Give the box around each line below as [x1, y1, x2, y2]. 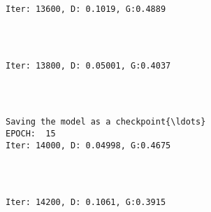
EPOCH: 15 [6, 129, 56, 139]
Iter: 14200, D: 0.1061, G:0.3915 [6, 197, 166, 207]
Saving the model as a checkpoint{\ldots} [6, 117, 206, 127]
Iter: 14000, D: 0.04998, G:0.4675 [6, 140, 171, 150]
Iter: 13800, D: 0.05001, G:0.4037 [6, 60, 171, 71]
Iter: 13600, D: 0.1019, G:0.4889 [6, 3, 166, 14]
